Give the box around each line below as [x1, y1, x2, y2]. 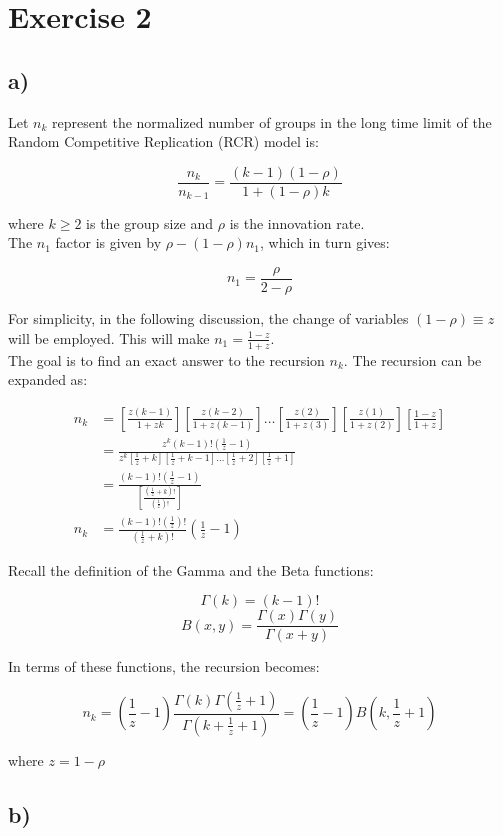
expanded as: [8, 369, 88, 390]
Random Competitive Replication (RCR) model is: [8, 131, 319, 152]
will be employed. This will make [8, 327, 210, 348]
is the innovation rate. [229, 212, 365, 233]
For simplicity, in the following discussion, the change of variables [8, 308, 409, 329]
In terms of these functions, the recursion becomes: [8, 656, 320, 677]
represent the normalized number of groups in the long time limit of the [52, 111, 492, 132]
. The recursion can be [343, 349, 482, 370]
